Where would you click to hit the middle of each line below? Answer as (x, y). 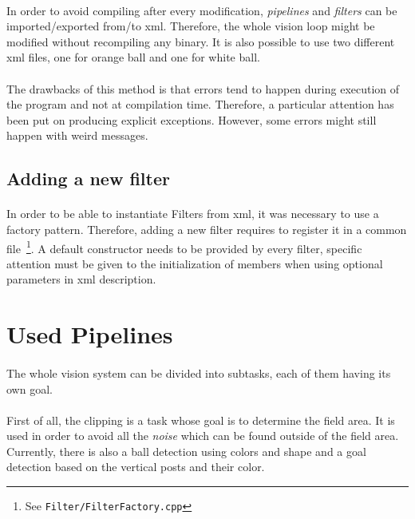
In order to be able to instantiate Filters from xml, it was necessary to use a (193, 214)
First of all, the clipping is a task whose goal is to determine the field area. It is (201, 420)
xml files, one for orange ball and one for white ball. (133, 57)
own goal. (30, 388)
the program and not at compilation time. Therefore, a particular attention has (200, 104)
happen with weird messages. (77, 135)
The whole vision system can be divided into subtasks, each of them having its (199, 372)
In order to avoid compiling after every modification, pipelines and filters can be (202, 10)
